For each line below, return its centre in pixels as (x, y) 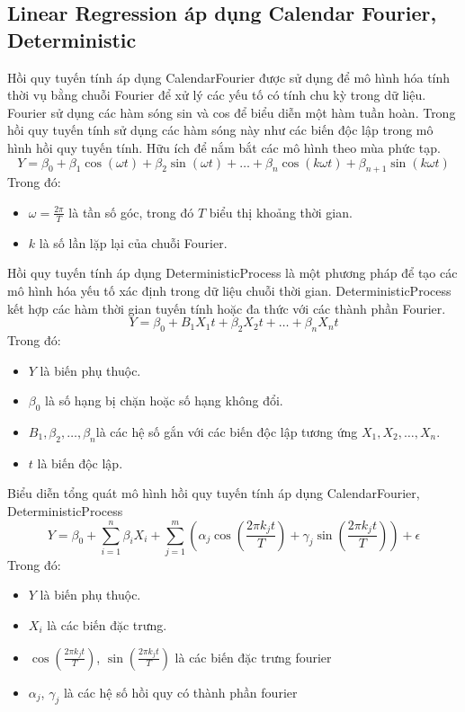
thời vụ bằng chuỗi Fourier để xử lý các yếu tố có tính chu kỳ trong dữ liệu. (217, 95)
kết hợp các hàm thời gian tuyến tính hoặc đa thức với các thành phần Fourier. (227, 308)
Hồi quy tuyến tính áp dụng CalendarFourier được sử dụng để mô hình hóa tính (229, 77)
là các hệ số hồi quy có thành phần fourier (180, 692)
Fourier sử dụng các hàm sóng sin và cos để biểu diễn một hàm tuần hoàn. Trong (232, 112)
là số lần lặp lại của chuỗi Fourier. (133, 242)
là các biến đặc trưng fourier (253, 657)
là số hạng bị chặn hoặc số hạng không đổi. (164, 400)
